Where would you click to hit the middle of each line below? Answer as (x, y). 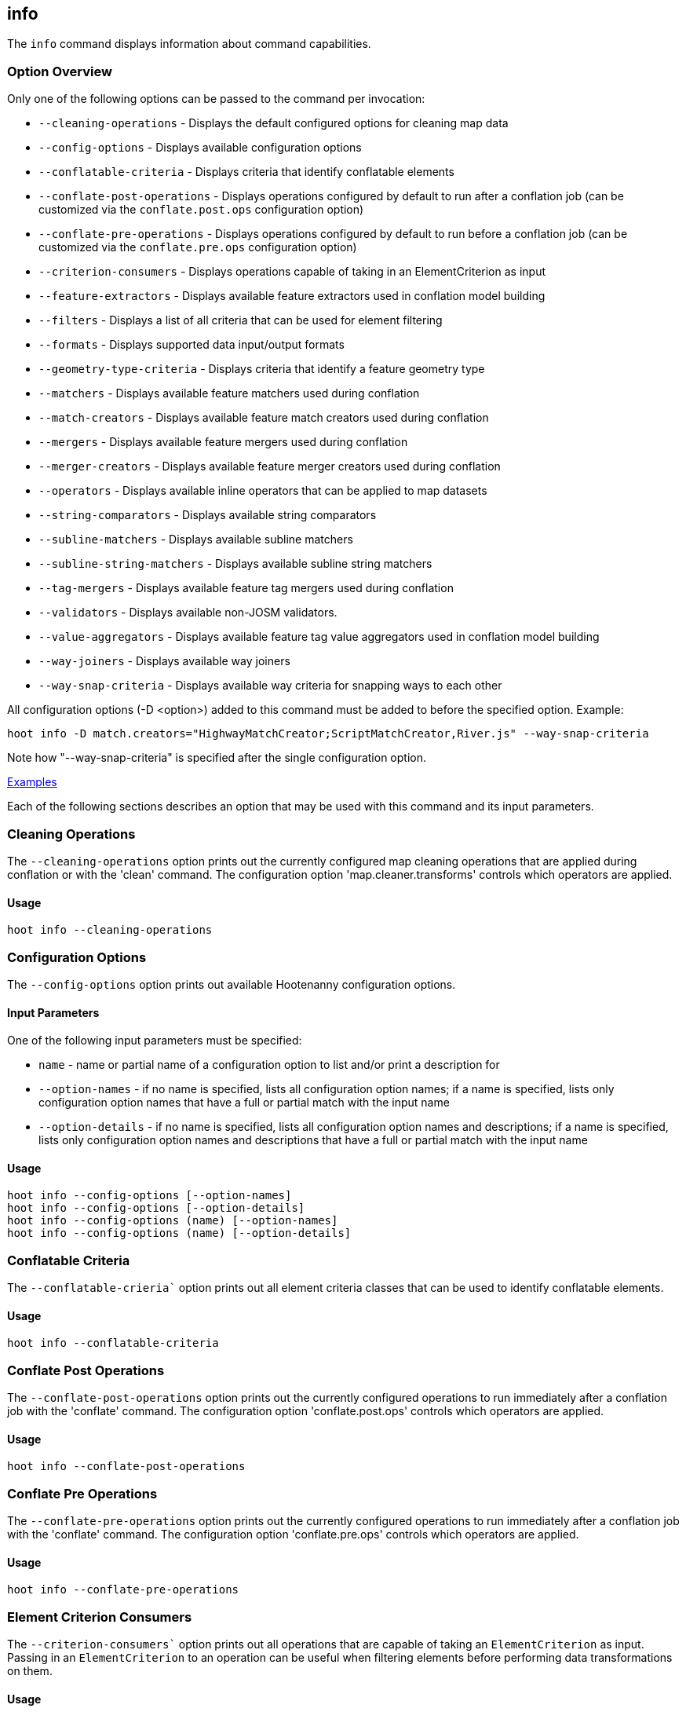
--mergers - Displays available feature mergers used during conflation (223, 442)
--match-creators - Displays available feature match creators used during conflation (264, 418)
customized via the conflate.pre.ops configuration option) (198, 247)
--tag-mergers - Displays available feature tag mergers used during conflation (246, 588)
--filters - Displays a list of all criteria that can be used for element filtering (241, 320)
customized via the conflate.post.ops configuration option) (201, 210)
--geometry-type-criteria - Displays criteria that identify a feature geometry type (262, 369)
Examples (32, 782)
